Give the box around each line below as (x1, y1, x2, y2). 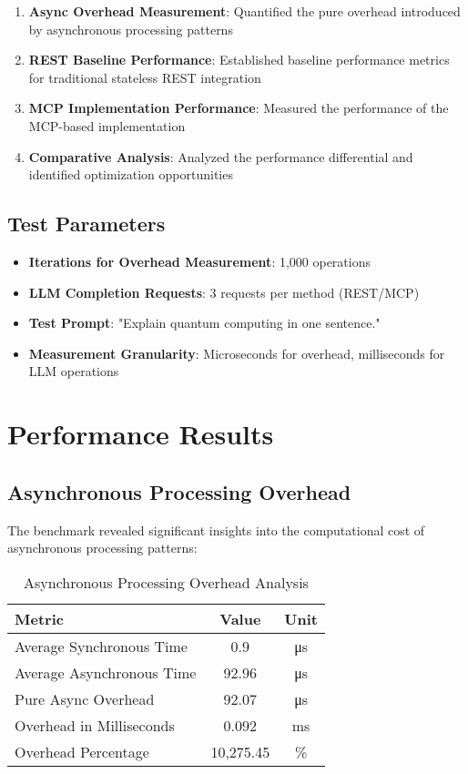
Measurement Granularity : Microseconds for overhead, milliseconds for (28, 343, 445, 362)
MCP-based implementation (28, 116, 186, 135)
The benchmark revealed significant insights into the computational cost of (7, 520, 425, 539)
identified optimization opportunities (28, 165, 233, 184)
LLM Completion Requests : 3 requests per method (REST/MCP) (28, 282, 420, 301)
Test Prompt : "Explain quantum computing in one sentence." (28, 313, 381, 332)
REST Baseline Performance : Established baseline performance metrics (28, 50, 450, 69)
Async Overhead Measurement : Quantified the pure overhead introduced (28, 2, 461, 20)
